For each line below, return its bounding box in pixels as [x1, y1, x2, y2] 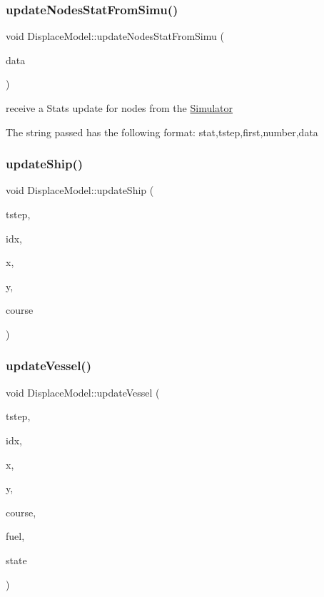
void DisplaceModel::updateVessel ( [6, 384, 160, 399]
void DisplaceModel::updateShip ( [6, 183, 154, 198]
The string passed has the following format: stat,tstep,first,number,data [6, 124, 318, 139]
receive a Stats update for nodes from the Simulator [6, 101, 233, 115]
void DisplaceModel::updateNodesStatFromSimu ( [6, 29, 224, 44]
